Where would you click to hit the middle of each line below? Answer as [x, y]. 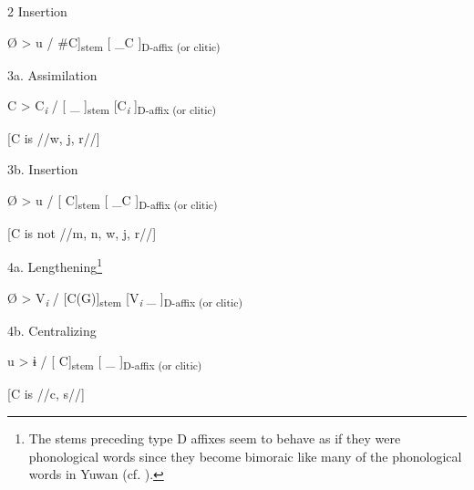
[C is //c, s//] [46, 394]
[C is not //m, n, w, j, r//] [82, 232]
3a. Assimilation [52, 74]
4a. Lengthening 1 [55, 265]
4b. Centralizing [52, 330]
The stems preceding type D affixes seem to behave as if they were [215, 438]
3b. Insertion [43, 169]
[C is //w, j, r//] [54, 138]
